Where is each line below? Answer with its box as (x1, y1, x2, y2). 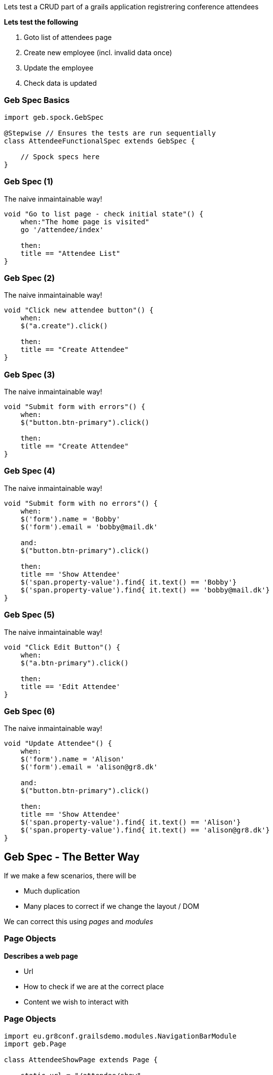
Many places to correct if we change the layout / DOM (24, 902, 200, 911)
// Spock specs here (20, 152, 100, 161)
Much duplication (24, 887, 80, 896)
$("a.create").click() (20, 322, 108, 330)
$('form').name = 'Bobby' (20, 515, 121, 523)
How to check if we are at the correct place (24, 982, 164, 991)
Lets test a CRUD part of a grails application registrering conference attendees (4, 2, 259, 11)
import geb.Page (4, 1040, 67, 1048)
